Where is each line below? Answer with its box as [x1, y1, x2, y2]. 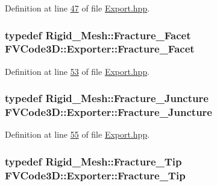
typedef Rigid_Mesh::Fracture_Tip [5, 153, 182, 168]
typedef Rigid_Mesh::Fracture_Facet [5, 27, 191, 42]
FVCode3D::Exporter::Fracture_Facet [5, 41, 195, 56]
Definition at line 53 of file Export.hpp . [5, 65, 150, 77]
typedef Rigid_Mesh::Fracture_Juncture [5, 91, 209, 106]
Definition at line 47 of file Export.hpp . [5, 2, 150, 14]
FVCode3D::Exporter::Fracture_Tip [5, 167, 186, 182]
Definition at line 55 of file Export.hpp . [5, 128, 150, 141]
